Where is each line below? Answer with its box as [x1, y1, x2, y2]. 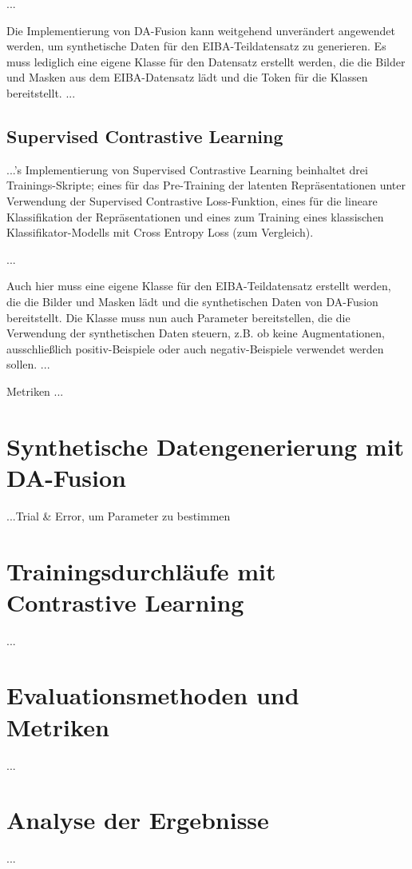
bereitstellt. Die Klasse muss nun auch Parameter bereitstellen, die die [6, 309, 351, 325]
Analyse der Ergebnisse [6, 803, 269, 836]
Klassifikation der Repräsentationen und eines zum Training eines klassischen [6, 208, 384, 225]
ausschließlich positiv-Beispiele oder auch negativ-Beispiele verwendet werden [6, 340, 384, 357]
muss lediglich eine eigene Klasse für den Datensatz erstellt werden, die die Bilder [6, 53, 406, 70]
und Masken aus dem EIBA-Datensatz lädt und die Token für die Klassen [6, 69, 368, 86]
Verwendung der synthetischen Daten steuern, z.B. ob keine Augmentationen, [6, 325, 386, 341]
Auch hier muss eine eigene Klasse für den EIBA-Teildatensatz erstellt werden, [6, 277, 391, 294]
